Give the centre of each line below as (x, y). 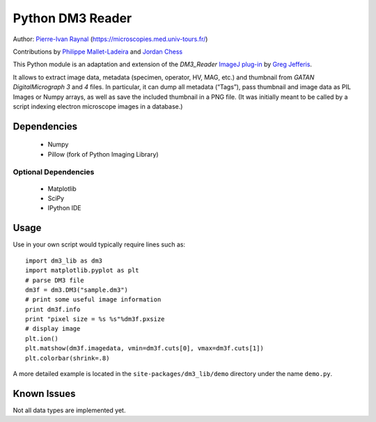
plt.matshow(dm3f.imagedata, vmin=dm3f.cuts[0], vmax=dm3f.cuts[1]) (144, 349)
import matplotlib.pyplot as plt (82, 271)
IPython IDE (64, 208)
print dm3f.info (53, 309)
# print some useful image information (93, 300)
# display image (53, 329)
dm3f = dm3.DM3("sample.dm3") (77, 290)
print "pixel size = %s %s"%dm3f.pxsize (95, 319)
